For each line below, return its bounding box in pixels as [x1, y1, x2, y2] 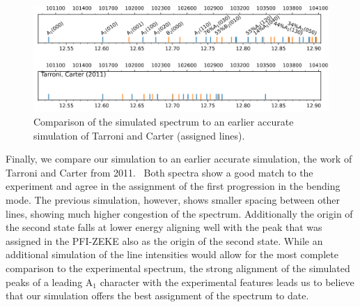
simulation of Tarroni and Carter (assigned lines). [33, 128, 245, 142]
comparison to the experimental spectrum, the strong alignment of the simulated [6, 260, 350, 275]
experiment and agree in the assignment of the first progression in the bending [6, 179, 341, 193]
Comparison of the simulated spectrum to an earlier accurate [33, 114, 294, 128]
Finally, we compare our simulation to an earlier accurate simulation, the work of [6, 151, 352, 166]
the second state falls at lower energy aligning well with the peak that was [6, 220, 322, 234]
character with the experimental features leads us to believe [100, 274, 354, 289]
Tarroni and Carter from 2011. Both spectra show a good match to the [6, 165, 313, 179]
